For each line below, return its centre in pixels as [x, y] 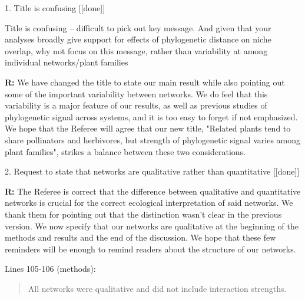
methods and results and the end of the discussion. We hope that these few [140, 237]
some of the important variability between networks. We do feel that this [136, 93]
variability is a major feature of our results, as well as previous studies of [136, 105]
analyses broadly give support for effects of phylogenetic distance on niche [138, 39]
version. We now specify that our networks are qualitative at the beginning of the [152, 226]
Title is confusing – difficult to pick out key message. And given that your [138, 27]
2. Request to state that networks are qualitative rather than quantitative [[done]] [152, 171]
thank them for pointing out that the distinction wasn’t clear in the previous [143, 214]
